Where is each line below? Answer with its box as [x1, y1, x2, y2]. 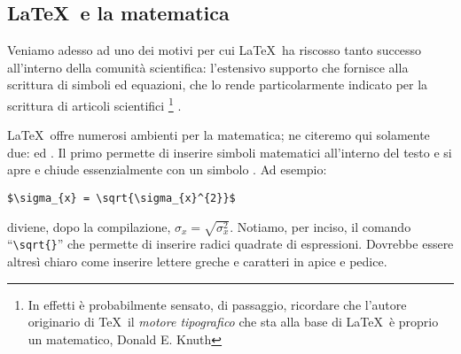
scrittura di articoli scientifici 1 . [7, 93, 182, 114]
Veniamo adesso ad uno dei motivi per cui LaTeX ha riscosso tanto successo [7, 41, 422, 59]
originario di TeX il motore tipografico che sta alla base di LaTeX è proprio [27, 312, 439, 331]
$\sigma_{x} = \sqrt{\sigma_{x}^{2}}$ [7, 192, 236, 205]
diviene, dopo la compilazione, [7, 217, 171, 235]
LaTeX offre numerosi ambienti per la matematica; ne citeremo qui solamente [7, 126, 430, 144]
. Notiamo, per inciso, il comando [230, 217, 411, 235]
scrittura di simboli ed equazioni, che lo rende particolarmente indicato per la [7, 75, 428, 94]
